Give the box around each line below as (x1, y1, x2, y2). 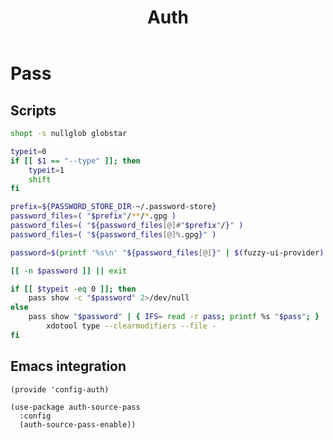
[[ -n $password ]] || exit (10, 266, 128, 276)
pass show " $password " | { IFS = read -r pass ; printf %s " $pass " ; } (28, 312, 320, 322)
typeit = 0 (10, 146, 47, 156)
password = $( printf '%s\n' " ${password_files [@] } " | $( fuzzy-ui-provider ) (10, 247, 325, 258)
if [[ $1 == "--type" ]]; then (10, 156, 141, 166)
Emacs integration (10, 358, 127, 375)
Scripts (10, 102, 57, 119)
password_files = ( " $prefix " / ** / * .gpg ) (10, 211, 177, 221)
